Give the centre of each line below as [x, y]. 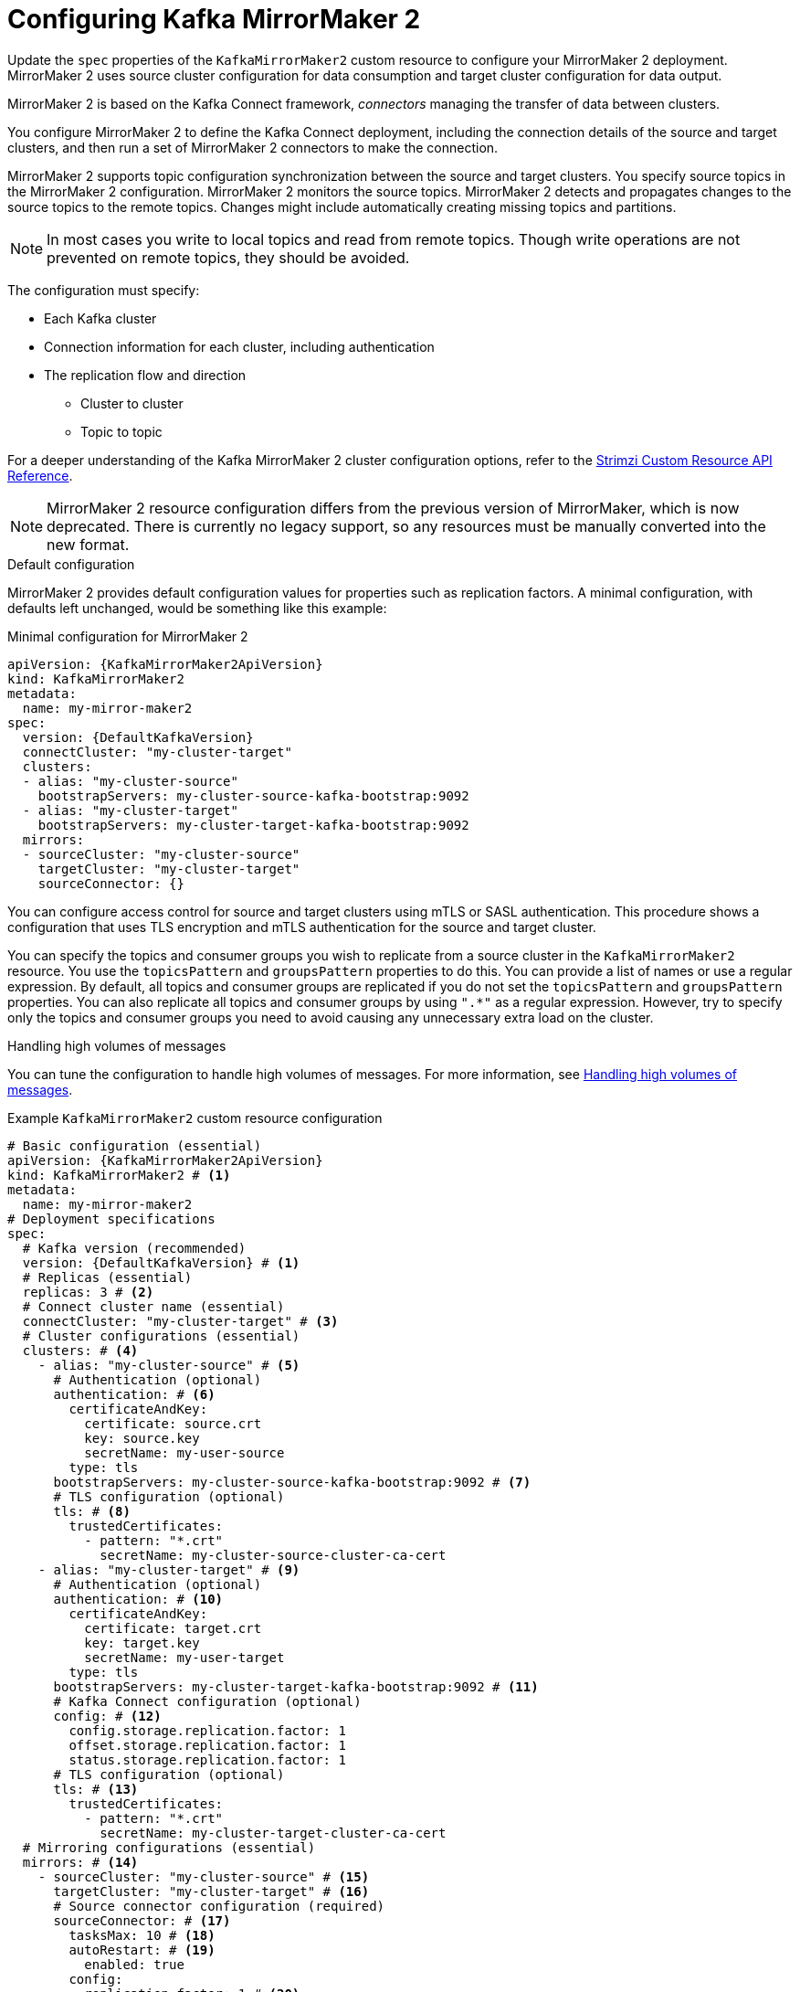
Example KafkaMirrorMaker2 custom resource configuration [195, 1118]
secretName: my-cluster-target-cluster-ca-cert [273, 1833]
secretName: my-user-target [184, 1657]
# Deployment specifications [111, 1219]
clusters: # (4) [80, 1350]
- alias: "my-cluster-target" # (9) [169, 1569]
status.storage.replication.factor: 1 [207, 1759]
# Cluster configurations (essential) [161, 1335]
